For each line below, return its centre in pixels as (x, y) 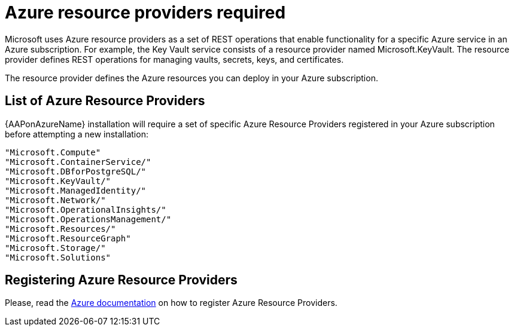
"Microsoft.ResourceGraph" (68, 238)
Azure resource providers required (145, 13)
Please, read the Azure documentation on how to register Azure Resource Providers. (171, 303)
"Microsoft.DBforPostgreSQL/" (76, 171)
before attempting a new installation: (77, 134)
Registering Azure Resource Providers (121, 280)
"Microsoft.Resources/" (60, 229)
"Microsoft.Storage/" (55, 248)
